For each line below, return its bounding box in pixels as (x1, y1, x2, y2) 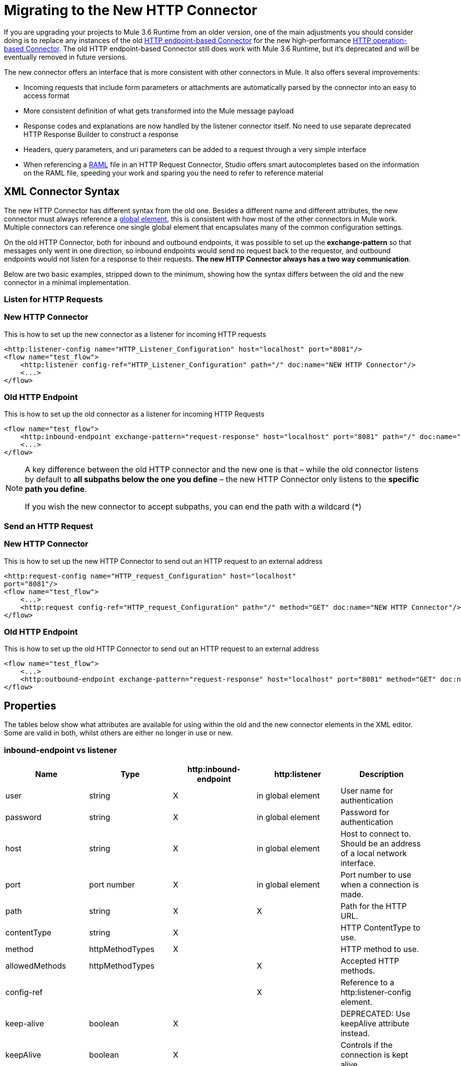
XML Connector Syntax (4, 185, 120, 198)
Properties (4, 699, 56, 712)
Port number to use (340, 869, 412, 880)
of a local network (340, 848, 407, 858)
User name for (340, 785, 393, 796)
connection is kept (340, 1049, 408, 1060)
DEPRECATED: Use (340, 1008, 411, 1019)
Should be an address (340, 838, 421, 848)
